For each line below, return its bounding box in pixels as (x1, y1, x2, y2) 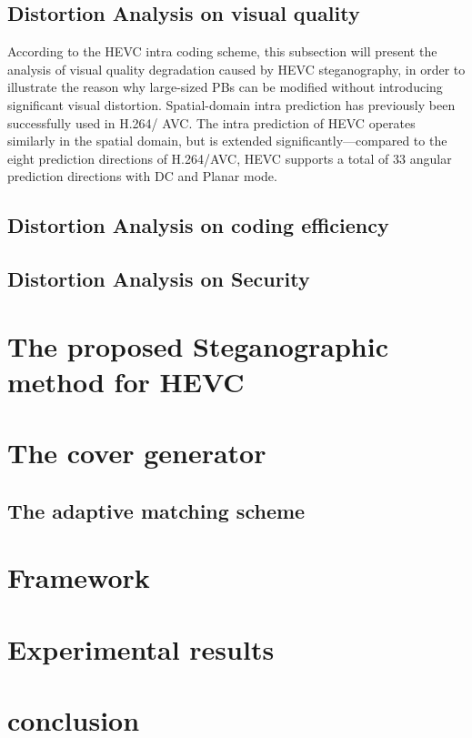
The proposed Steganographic (7, 327, 388, 364)
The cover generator (7, 434, 266, 471)
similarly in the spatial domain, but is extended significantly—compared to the (7, 131, 447, 150)
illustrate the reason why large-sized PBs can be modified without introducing (7, 77, 443, 96)
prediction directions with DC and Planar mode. (7, 167, 277, 186)
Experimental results (7, 630, 275, 667)
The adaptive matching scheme (7, 496, 306, 524)
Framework (7, 559, 150, 596)
